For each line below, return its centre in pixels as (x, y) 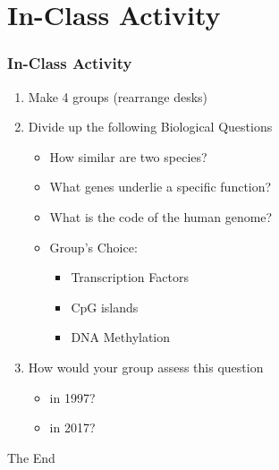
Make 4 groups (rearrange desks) (118, 96)
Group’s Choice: (93, 247)
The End (31, 457)
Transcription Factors (130, 277)
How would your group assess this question (146, 367)
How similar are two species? (128, 156)
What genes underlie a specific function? (161, 187)
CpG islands (105, 307)
